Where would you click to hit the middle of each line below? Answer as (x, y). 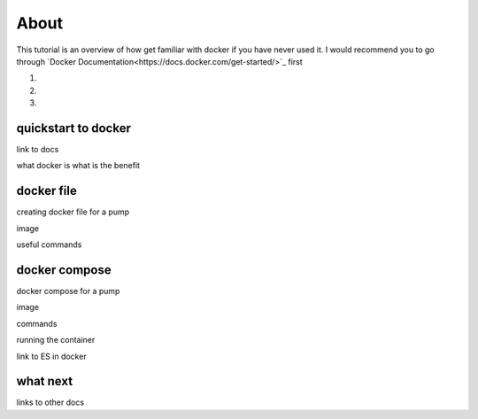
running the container (56, 340)
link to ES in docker (52, 356)
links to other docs (50, 402)
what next (45, 381)
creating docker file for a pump (73, 212)
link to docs (38, 150)
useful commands (49, 244)
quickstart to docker (74, 128)
